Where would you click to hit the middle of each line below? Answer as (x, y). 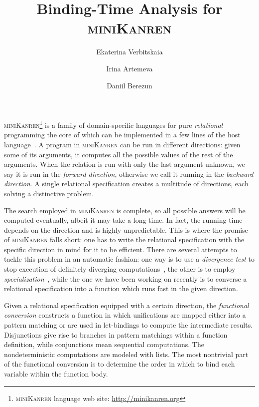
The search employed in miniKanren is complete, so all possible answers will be (125, 210)
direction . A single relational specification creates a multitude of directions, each (126, 184)
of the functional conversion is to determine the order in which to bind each (120, 364)
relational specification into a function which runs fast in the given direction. (121, 288)
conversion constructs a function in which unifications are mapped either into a (125, 315)
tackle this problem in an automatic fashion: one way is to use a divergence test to (129, 259)
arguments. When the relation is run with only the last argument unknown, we (125, 164)
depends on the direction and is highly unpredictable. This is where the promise (126, 229)
